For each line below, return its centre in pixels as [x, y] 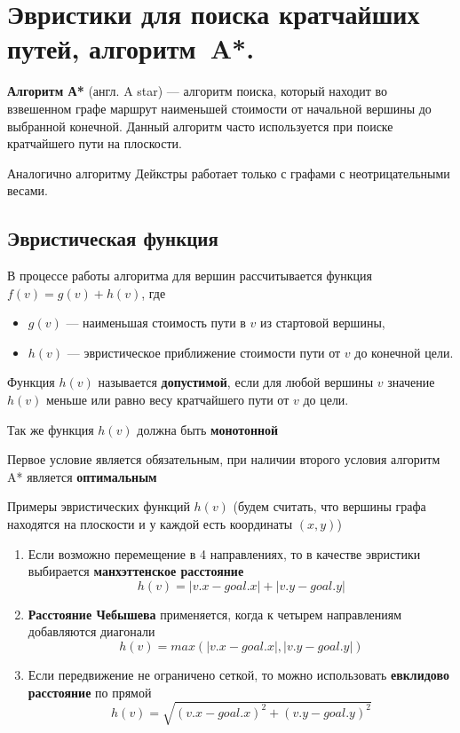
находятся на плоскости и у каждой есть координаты [150, 524]
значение [411, 382]
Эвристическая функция [113, 238]
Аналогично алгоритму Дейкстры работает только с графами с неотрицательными [229, 173]
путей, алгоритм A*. [131, 48]
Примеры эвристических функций [99, 506]
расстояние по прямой [90, 692]
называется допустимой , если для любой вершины [236, 382]
